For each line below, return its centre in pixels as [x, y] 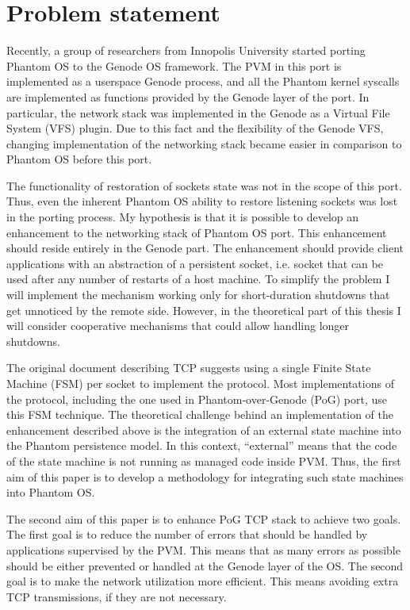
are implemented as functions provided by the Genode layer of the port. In [188, 96]
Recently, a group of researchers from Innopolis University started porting [186, 50]
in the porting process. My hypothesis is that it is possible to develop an [183, 217]
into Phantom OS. [51, 492]
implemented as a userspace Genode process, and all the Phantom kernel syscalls [203, 81]
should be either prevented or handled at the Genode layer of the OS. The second [205, 565]
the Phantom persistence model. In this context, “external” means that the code [202, 445]
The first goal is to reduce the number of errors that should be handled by [187, 534]
